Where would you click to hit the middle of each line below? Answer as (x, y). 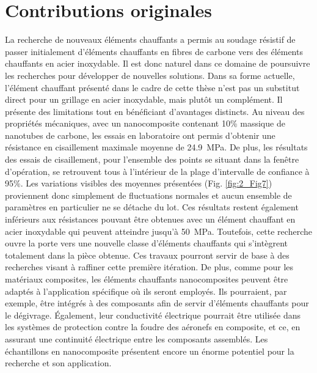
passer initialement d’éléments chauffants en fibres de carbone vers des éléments (154, 51)
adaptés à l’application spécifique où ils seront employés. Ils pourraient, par (146, 291)
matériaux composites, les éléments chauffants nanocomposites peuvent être (147, 279)
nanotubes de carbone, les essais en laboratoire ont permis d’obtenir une (140, 135)
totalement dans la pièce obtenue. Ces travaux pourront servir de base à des (147, 255)
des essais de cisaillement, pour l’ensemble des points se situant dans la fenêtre (152, 159)
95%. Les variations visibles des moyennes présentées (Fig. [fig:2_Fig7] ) (139, 183)
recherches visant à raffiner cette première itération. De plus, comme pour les (149, 267)
